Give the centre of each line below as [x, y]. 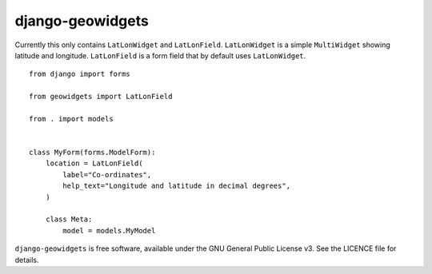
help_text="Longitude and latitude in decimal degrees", [177, 186]
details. [27, 260]
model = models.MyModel [109, 230]
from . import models [71, 119]
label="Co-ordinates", [107, 175]
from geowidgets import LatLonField [101, 97]
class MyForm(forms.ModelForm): [92, 153]
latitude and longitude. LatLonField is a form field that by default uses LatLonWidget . [160, 55]
